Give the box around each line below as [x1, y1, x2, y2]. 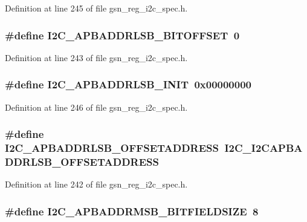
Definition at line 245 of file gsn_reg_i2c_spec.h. [5, 2, 188, 14]
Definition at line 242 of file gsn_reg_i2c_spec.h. [5, 178, 188, 191]
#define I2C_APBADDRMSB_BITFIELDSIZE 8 [5, 203, 259, 218]
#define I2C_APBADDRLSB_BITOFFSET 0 [5, 27, 240, 42]
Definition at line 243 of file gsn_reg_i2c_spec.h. [5, 51, 188, 64]
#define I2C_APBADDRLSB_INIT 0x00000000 [5, 77, 251, 92]
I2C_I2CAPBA [224, 140, 303, 155]
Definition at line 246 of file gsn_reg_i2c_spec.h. [5, 100, 188, 113]
